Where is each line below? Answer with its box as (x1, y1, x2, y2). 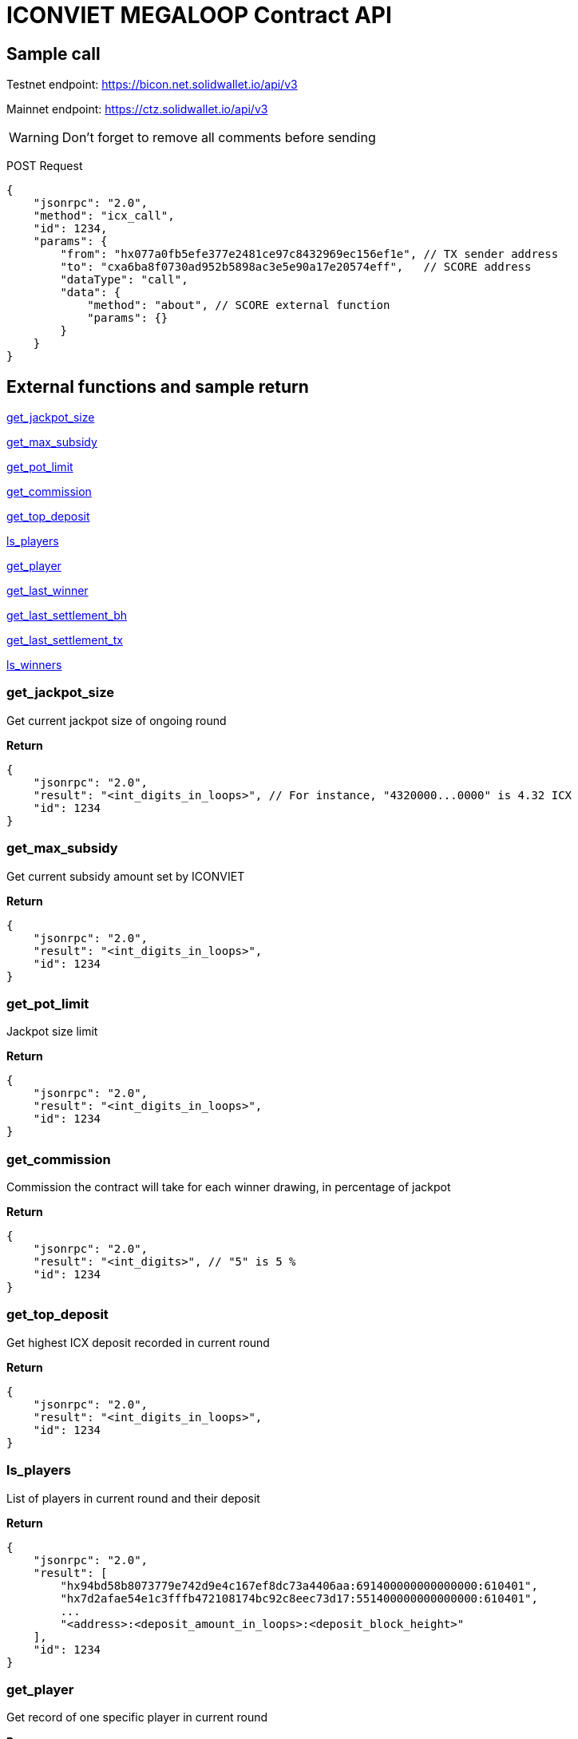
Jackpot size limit (6, 1024, 98, 1039)
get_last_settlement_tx (6, 633, 123, 648)
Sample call (6, 43, 101, 64)
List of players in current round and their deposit (6, 1491, 260, 1505)
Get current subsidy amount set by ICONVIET (6, 869, 245, 883)
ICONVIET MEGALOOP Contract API (6, 2, 392, 29)
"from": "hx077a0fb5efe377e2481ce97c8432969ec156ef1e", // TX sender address (60, 248, 559, 261)
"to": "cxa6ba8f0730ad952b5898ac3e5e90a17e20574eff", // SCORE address (60, 260, 532, 274)
